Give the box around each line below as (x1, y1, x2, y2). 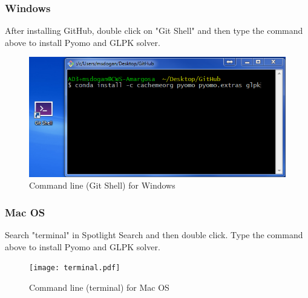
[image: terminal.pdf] (29, 264, 120, 273)
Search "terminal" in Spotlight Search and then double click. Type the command (5, 228, 303, 241)
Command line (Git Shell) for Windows (29, 179, 175, 192)
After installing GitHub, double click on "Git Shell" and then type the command (5, 24, 303, 37)
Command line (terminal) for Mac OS (29, 280, 169, 293)
